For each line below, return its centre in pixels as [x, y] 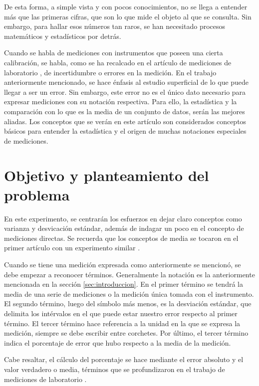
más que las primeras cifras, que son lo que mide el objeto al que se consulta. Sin [128, 16]
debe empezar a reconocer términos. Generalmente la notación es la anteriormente [129, 274]
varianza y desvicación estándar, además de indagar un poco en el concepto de [124, 228]
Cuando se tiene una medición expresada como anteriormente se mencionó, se [123, 264]
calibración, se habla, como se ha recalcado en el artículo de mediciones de [118, 62]
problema [37, 194]
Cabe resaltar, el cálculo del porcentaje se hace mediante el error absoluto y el [124, 359]
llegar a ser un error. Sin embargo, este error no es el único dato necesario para [125, 92]
